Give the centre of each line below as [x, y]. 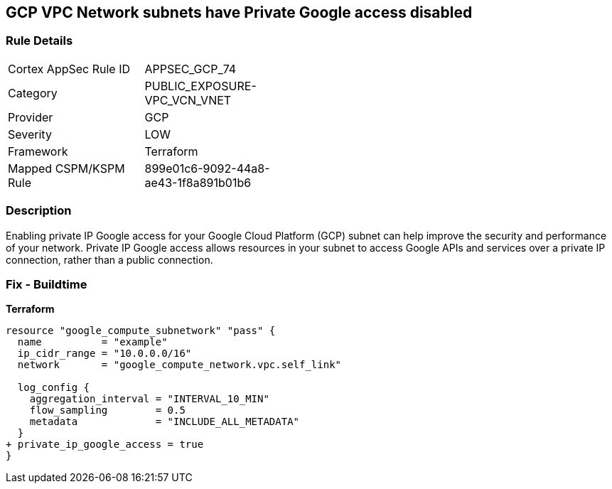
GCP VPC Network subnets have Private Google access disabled [239, 12]
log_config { [54, 388]
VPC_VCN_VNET [188, 100]
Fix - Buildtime [47, 284]
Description [39, 211]
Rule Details [39, 41]
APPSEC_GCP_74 [190, 69]
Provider [31, 117]
